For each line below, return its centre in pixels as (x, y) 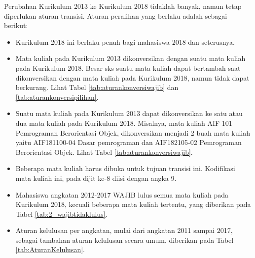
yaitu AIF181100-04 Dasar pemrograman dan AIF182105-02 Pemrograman (128, 142)
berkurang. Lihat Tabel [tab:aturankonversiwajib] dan (97, 87)
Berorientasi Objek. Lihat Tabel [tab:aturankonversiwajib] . (104, 152)
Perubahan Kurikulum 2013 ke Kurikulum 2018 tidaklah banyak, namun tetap (123, 6)
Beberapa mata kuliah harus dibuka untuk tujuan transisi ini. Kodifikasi (125, 168)
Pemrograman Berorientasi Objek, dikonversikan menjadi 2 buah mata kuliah (133, 132)
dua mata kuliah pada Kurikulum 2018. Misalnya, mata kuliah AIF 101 (124, 123)
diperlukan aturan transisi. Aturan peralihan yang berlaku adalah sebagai (116, 15)
